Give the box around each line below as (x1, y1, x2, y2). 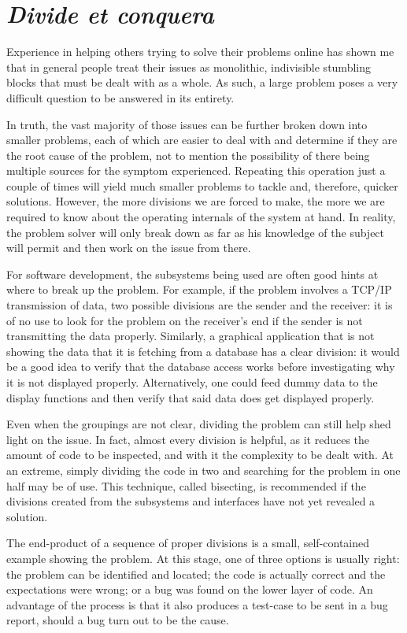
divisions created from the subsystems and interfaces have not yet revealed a (6, 493, 376, 509)
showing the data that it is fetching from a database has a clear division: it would (6, 342, 400, 359)
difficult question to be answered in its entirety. (6, 89, 235, 105)
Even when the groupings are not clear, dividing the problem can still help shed (6, 416, 391, 432)
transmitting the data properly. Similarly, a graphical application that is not (6, 328, 375, 344)
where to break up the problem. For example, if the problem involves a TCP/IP (6, 281, 392, 298)
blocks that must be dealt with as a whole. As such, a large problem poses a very (6, 74, 398, 91)
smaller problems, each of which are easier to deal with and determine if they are (6, 131, 398, 148)
